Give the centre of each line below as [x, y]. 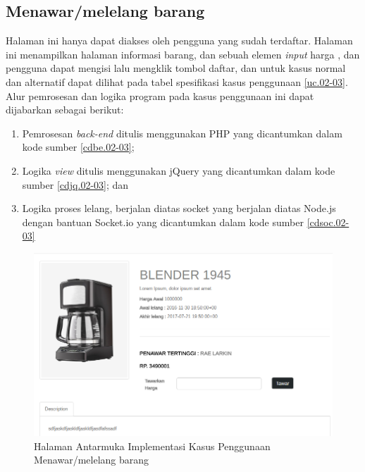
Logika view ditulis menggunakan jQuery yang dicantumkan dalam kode [179, 170]
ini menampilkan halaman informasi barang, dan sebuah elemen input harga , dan [183, 54]
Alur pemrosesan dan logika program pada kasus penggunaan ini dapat [160, 95]
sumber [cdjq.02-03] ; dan [75, 184]
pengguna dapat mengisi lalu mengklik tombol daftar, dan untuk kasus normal [176, 68]
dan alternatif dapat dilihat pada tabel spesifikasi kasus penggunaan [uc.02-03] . [177, 81]
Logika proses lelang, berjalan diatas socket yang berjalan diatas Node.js [179, 208]
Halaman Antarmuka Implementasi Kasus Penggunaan [152, 446]
